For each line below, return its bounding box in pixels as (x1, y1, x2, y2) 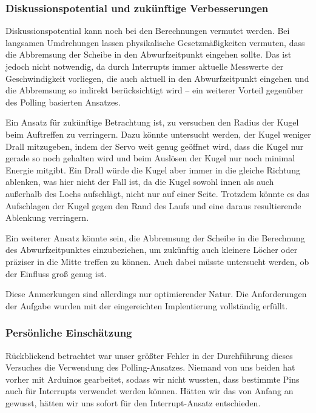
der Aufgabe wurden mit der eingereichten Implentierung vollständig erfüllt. (5, 299, 288, 312)
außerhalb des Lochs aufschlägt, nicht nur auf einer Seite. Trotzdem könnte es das (5, 187, 309, 200)
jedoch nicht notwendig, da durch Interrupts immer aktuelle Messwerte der (5, 60, 284, 72)
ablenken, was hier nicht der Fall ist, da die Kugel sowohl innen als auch (5, 175, 274, 188)
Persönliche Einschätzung (5, 325, 132, 340)
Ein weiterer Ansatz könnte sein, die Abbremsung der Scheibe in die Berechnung (5, 231, 305, 244)
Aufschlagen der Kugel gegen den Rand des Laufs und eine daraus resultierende (5, 199, 301, 212)
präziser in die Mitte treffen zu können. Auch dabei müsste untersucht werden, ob (5, 255, 309, 267)
